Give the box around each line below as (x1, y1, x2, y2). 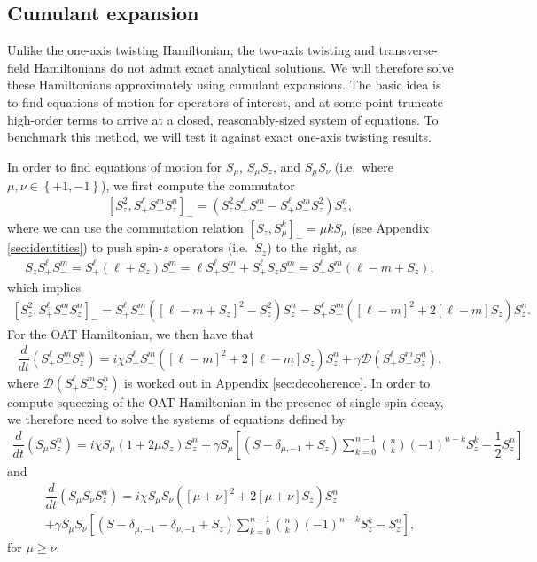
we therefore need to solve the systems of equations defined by (7, 410, 346, 428)
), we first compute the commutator (101, 176, 295, 195)
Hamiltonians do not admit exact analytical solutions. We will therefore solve (34, 58, 454, 76)
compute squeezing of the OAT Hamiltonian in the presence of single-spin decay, (7, 392, 444, 411)
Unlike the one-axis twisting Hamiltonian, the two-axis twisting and (7, 41, 375, 59)
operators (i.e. (172, 238, 249, 257)
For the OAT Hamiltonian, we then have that (7, 324, 254, 343)
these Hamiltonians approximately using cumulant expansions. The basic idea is (7, 75, 441, 94)
